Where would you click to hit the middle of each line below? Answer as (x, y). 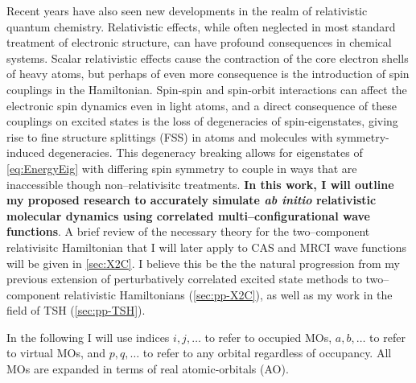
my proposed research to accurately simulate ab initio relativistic (192, 200)
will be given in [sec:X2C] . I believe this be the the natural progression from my (203, 263)
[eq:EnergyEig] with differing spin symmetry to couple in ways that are (182, 168)
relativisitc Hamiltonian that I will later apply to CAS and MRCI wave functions (207, 247)
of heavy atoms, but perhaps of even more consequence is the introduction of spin (208, 74)
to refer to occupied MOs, (268, 337)
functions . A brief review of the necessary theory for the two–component (188, 231)
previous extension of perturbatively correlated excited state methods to (184, 279)
